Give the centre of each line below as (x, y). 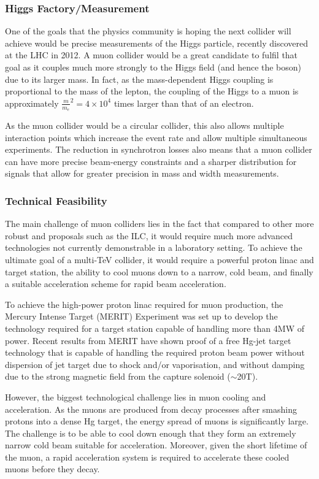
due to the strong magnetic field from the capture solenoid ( (118, 376)
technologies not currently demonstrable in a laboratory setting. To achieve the (154, 247)
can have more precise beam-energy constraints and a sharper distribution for (151, 161)
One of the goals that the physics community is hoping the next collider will (148, 31)
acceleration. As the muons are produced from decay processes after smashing (151, 409)
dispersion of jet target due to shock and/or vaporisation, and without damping (155, 364)
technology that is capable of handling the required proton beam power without (155, 352)
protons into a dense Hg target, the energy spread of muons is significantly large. (157, 421)
